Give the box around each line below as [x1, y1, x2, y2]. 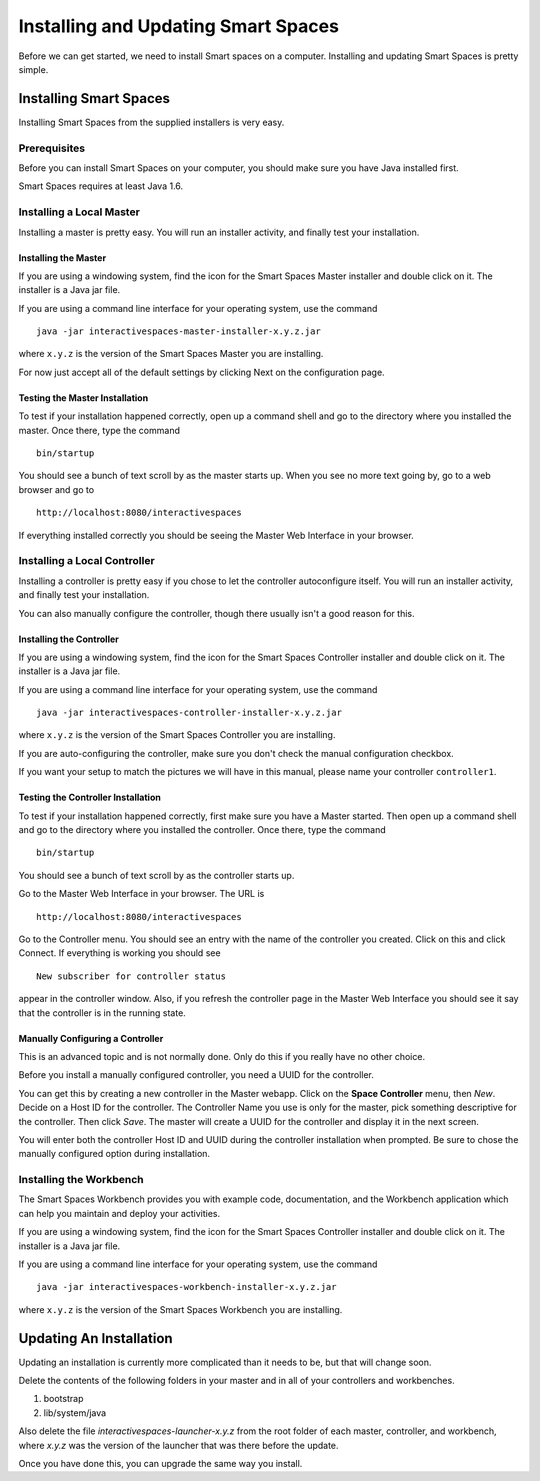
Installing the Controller [18, 633, 119, 645]
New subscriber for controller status [36, 970, 227, 982]
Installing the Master [18, 251, 107, 264]
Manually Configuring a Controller [18, 1032, 164, 1044]
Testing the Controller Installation [18, 791, 162, 804]
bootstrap [43, 1393, 84, 1405]
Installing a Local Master [18, 205, 140, 219]
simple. [18, 63, 49, 75]
